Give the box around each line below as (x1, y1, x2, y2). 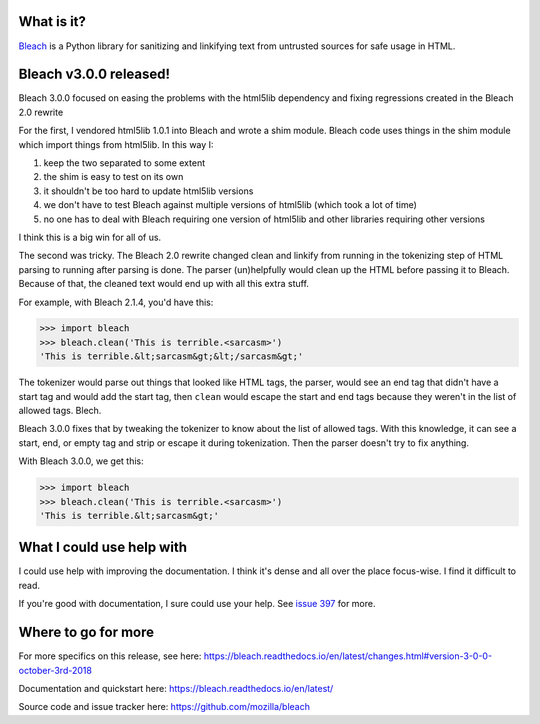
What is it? (18, 13, 87, 30)
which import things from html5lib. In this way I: (18, 138, 214, 150)
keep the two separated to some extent (43, 156, 205, 169)
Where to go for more (18, 624, 155, 641)
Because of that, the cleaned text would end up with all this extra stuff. (18, 278, 310, 290)
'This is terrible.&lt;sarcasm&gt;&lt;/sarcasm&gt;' (39, 351, 304, 362)
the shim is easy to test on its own (43, 171, 184, 183)
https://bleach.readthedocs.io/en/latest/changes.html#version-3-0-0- (203, 650, 493, 662)
